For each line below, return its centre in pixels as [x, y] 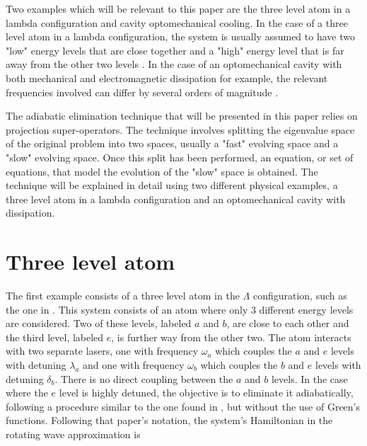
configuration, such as [300, 296]
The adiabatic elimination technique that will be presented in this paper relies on [182, 116]
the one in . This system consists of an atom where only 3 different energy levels [180, 309]
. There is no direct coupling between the [144, 378]
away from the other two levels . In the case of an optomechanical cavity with [174, 64]
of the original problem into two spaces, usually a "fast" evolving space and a [172, 143]
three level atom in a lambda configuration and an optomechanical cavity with [176, 199]
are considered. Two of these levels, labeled [99, 323]
